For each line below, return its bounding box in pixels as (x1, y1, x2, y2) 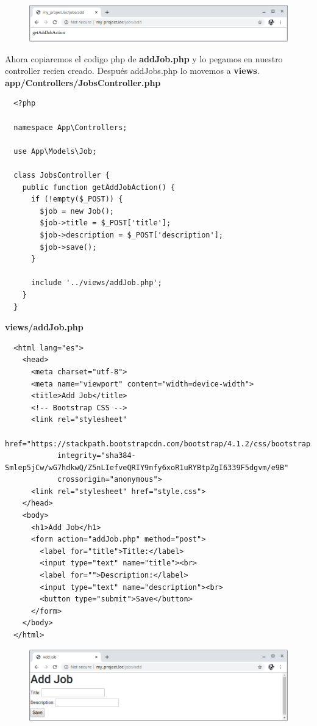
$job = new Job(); (40, 206, 114, 216)
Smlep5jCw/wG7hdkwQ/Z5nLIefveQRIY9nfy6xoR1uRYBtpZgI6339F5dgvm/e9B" (5, 463, 289, 472)
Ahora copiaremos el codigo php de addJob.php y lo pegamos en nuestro (5, 52, 283, 65)
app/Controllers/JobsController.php (5, 76, 161, 89)
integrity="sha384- (57, 451, 136, 460)
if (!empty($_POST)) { (30, 195, 123, 204)
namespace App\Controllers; (13, 123, 127, 132)
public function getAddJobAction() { (22, 183, 176, 192)
